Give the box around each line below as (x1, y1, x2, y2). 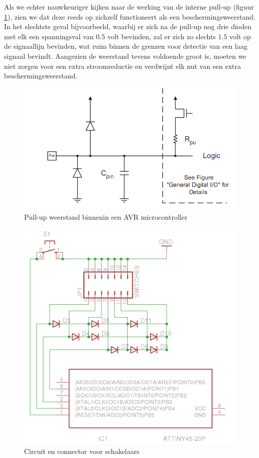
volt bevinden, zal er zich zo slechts (107, 31, 216, 41)
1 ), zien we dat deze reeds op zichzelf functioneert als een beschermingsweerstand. (4, 11, 255, 22)
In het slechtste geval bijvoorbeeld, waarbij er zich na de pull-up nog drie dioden (4, 21, 252, 32)
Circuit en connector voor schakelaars (24, 445, 140, 456)
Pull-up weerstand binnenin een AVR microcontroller (24, 212, 188, 222)
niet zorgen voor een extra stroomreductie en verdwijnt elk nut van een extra (4, 60, 241, 71)
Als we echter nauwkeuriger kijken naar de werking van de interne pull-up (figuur (4, 2, 254, 12)
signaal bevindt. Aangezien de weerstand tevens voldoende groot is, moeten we (4, 50, 246, 61)
